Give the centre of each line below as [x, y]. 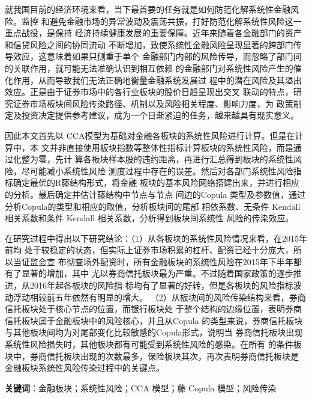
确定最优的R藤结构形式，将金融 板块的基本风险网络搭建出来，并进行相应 [156, 182]
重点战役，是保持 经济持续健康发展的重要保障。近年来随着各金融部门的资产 [153, 33]
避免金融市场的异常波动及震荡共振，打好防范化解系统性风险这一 [175, 21]
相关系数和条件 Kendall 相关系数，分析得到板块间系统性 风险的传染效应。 [149, 218]
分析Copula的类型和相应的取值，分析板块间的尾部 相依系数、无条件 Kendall [153, 206]
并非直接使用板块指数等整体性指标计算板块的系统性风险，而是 [171, 147]
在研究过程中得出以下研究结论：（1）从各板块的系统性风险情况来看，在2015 [152, 238]
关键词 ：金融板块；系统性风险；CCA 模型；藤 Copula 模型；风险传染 [141, 387]
